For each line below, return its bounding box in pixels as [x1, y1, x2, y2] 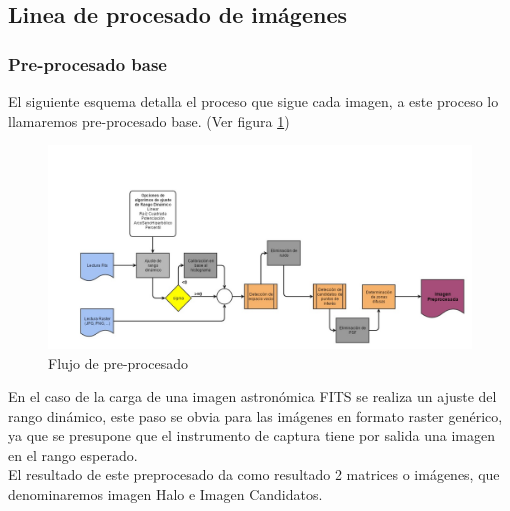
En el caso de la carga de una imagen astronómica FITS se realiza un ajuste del [8, 386, 497, 407]
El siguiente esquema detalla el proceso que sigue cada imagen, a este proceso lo [8, 91, 499, 111]
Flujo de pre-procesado [48, 352, 188, 373]
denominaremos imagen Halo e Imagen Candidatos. [8, 484, 323, 505]
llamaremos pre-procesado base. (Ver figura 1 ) [8, 110, 290, 131]
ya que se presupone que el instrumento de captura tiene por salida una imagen [8, 425, 495, 446]
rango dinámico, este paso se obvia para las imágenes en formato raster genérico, [8, 405, 503, 426]
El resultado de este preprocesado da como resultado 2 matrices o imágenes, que [8, 464, 500, 485]
